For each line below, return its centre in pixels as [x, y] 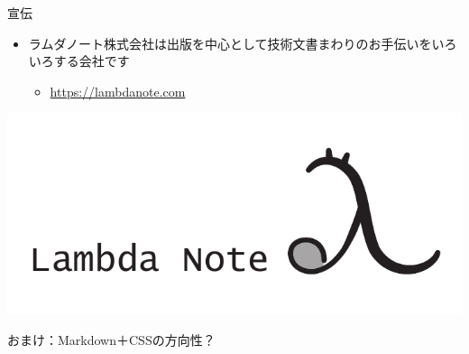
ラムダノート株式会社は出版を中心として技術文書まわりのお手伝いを [230, 43]
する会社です [92, 61]
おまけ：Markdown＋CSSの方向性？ [111, 339]
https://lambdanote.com [118, 91]
